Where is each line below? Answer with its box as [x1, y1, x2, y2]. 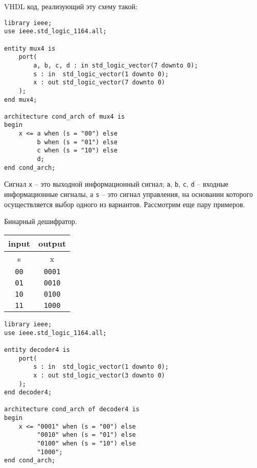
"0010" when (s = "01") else [37, 431, 136, 439]
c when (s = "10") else [37, 147, 118, 154]
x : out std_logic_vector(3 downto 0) [33, 371, 165, 379]
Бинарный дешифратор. [4, 216, 77, 227]
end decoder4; [4, 389, 52, 396]
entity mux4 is [4, 44, 56, 52]
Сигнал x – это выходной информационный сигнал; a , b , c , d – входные [4, 179, 228, 189]
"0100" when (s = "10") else [37, 440, 136, 448]
